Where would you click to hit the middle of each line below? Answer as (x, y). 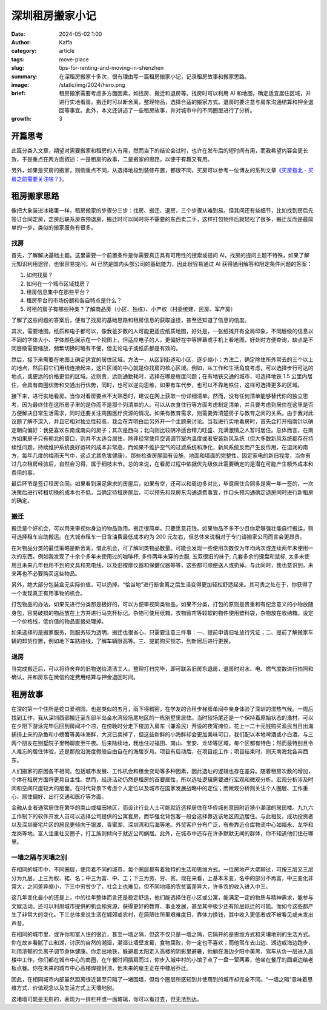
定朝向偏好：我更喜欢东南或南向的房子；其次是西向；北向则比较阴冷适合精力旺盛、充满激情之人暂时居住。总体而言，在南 (162, 430)
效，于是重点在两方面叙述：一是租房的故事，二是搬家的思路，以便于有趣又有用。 (112, 159)
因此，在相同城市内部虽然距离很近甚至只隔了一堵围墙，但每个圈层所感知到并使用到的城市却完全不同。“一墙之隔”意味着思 (162, 979)
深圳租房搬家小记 (54, 16)
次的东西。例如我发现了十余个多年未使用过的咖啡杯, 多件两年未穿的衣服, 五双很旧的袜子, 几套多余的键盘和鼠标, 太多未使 (160, 557)
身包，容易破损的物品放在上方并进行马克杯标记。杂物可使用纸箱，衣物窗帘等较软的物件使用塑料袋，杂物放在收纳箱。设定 (162, 612)
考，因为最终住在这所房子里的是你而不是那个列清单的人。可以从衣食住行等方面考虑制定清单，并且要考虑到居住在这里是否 (162, 404)
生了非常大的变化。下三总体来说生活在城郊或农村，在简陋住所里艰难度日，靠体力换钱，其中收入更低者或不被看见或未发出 (162, 915)
